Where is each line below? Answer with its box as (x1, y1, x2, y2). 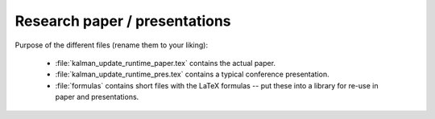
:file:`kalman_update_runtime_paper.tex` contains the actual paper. (55, 58, 276, 68)
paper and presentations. (55, 92, 139, 102)
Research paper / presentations (14, 12, 231, 30)
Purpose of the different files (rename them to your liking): (14, 40, 209, 50)
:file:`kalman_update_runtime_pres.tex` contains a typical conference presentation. (55, 69, 329, 80)
